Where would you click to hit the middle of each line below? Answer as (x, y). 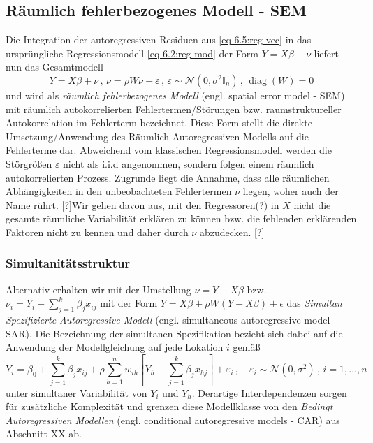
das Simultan (314, 303)
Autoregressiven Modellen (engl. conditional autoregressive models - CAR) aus (173, 420)
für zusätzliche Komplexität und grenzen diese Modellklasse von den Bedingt (169, 406)
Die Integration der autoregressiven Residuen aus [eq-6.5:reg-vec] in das (159, 39)
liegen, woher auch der (291, 191)
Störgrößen (29, 163)
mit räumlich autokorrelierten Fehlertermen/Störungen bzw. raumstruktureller (174, 109)
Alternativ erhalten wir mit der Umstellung (98, 289)
